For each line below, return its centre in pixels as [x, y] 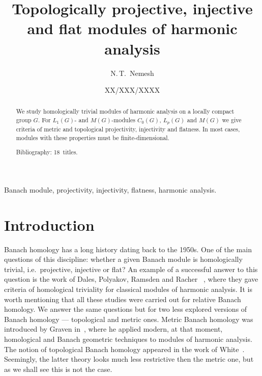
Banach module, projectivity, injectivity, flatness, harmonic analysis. [110, 189]
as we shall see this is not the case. [58, 369]
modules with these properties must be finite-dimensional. [93, 137]
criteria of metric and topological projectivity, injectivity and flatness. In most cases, [128, 129]
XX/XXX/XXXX [132, 90]
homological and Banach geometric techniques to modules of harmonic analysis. [128, 339]
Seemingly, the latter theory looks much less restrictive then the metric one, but [129, 359]
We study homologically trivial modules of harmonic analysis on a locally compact [125, 111]
